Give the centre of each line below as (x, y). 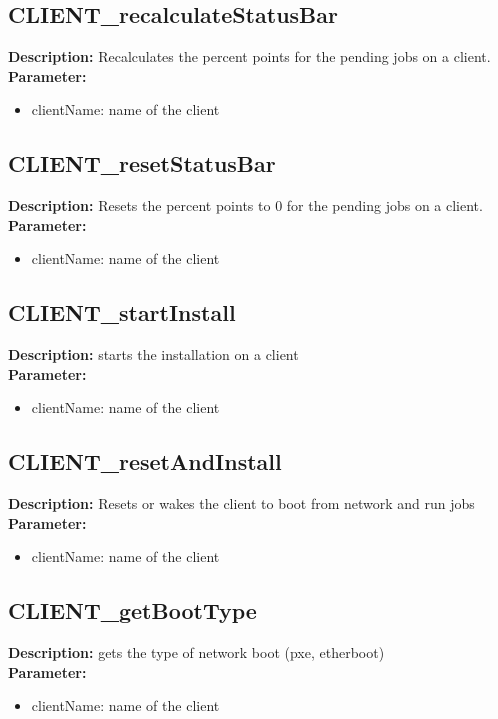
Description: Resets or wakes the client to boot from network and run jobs (241, 503)
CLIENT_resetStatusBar (142, 163)
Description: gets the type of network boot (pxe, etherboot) (196, 652)
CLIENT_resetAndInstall (145, 461)
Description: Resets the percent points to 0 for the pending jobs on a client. (245, 205)
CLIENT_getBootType (132, 610)
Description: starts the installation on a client (153, 354)
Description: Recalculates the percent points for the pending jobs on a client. (249, 56)
